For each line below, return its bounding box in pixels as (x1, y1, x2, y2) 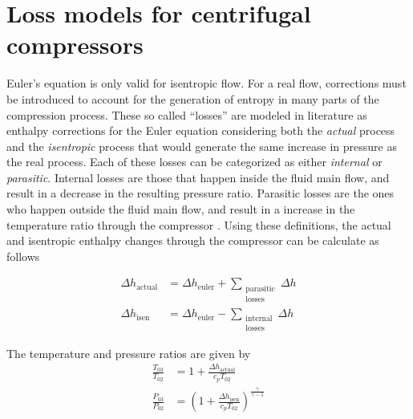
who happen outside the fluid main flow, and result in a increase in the (6, 201, 355, 218)
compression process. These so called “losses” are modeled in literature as (6, 106, 367, 123)
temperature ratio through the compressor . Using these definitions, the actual (6, 216, 391, 233)
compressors (6, 28, 144, 61)
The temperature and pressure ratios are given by (6, 344, 251, 361)
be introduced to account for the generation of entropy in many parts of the (6, 90, 379, 107)
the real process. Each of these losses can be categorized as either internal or (6, 153, 383, 170)
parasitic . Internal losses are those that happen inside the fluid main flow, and (6, 169, 390, 185)
